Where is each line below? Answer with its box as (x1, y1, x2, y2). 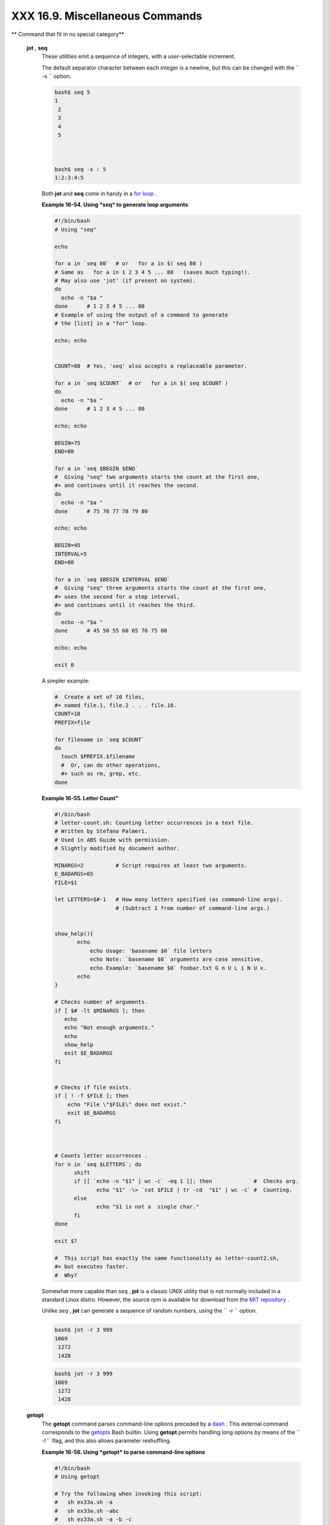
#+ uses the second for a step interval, (54, 593, 180, 600)
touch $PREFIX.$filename (61, 753, 135, 760)
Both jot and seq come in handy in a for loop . (41, 190, 157, 197)
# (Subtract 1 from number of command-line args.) (115, 905, 271, 911)
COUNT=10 (54, 711, 81, 717)
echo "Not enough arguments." (64, 1024, 155, 1031)
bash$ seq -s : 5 (54, 165, 107, 173)
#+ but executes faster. (54, 1263, 129, 1270)
